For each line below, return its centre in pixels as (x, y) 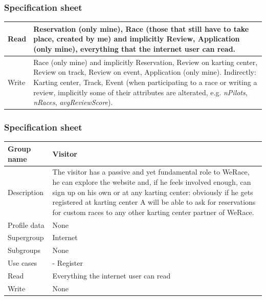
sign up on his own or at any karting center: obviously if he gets (153, 192)
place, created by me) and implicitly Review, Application (137, 39)
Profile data (26, 224)
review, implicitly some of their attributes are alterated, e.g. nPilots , (140, 92)
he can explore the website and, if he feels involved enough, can (152, 181)
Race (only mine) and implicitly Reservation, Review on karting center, (146, 62)
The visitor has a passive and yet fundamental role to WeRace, (151, 172)
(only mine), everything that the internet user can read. (135, 48)
